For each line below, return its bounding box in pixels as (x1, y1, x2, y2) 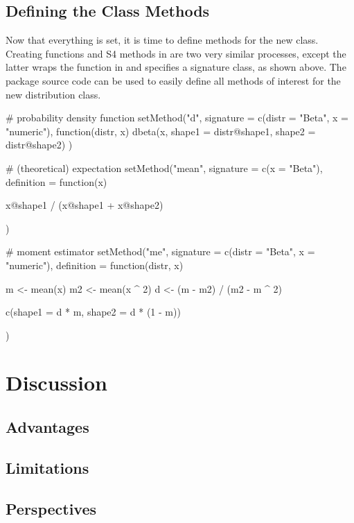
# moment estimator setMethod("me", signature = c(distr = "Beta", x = (6, 244, 315, 259)
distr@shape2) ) (6, 137, 73, 152)
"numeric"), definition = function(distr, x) (6, 257, 184, 272)
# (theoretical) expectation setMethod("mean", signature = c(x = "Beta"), (6, 160, 323, 175)
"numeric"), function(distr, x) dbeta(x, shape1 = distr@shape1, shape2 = (6, 123, 316, 138)
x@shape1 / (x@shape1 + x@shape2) (6, 198, 163, 212)
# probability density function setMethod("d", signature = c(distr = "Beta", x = (6, 110, 348, 125)
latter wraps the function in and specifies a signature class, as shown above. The (6, 60, 346, 74)
